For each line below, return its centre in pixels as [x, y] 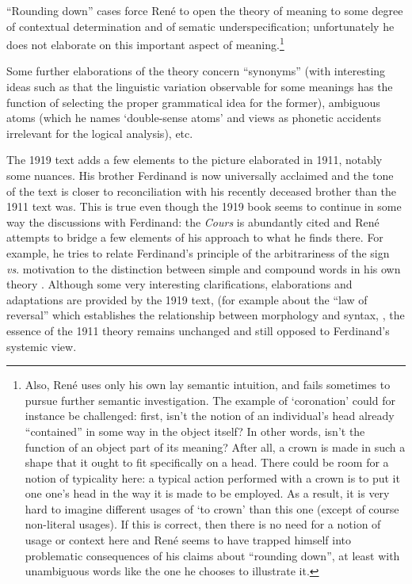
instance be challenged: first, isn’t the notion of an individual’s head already [210, 416]
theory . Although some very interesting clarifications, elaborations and [179, 284]
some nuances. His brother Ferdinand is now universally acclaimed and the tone [200, 175]
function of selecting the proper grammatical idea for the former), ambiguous [193, 102]
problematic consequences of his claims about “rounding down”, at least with [212, 555]
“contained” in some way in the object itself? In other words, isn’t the [195, 431]
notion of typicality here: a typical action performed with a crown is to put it [212, 477]
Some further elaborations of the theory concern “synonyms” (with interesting [196, 71]
